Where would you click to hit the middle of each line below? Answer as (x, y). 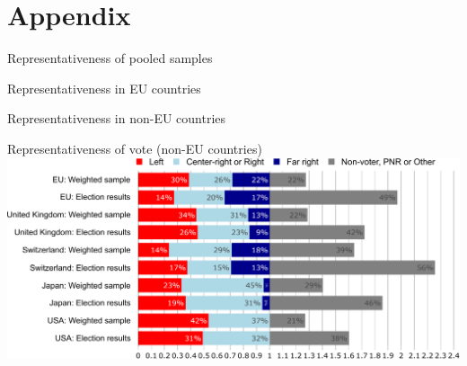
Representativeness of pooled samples (110, 58)
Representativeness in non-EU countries (117, 118)
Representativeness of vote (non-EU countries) (135, 148)
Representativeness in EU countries (104, 88)
